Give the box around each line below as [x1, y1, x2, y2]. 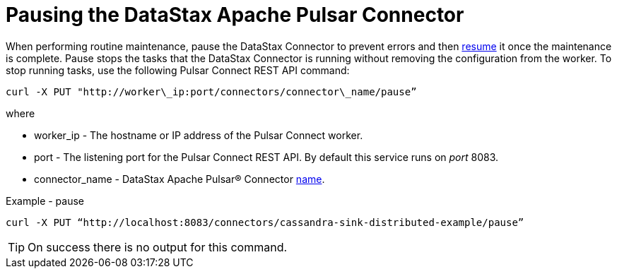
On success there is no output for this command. [28, 239, 288, 254]
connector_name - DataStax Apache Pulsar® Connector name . [34, 172, 325, 185]
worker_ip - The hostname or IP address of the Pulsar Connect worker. [34, 129, 363, 141]
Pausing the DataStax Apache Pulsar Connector [6, 3, 464, 27]
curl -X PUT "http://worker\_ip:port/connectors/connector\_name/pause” [6, 85, 417, 97]
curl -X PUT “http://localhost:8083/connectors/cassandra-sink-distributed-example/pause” [6, 216, 524, 228]
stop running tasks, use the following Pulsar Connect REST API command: [6, 64, 350, 76]
